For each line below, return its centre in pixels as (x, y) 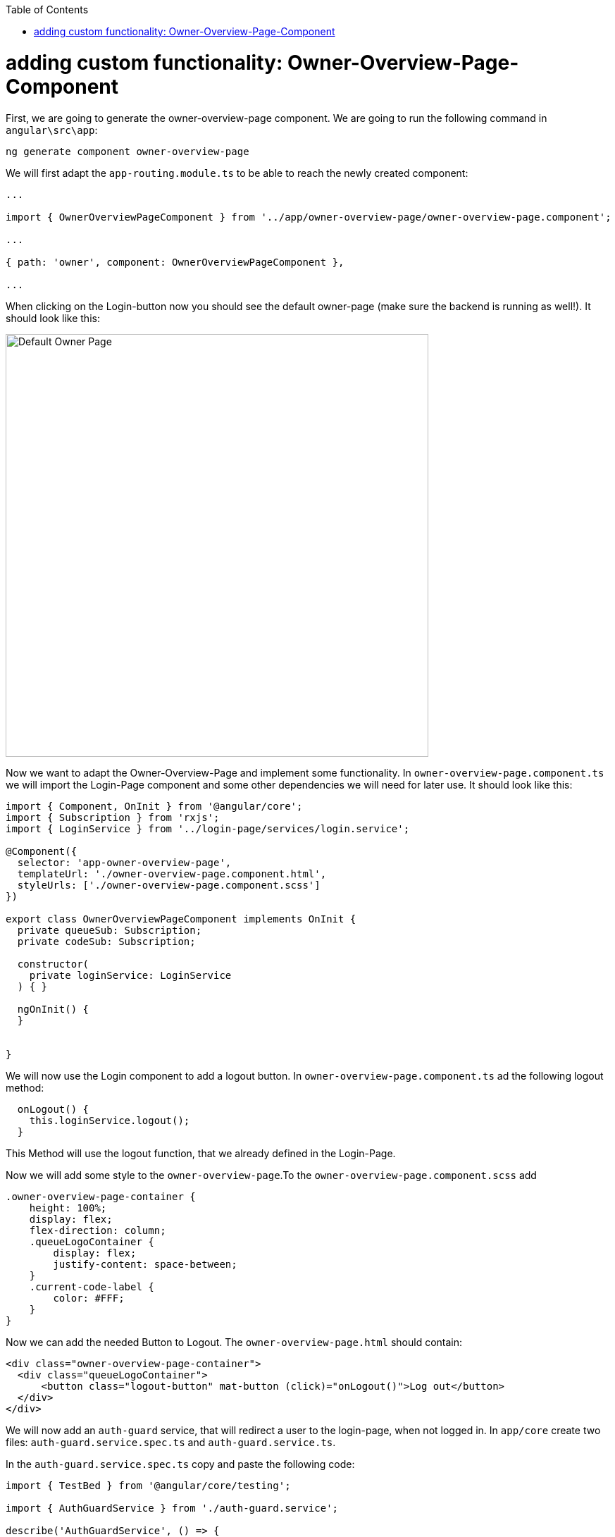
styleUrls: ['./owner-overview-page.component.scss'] (169, 885)
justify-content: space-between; (145, 1264)
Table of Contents (47, 10)
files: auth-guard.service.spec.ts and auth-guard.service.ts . (171, 1442)
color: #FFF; (89, 1298)
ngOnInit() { (53, 1009)
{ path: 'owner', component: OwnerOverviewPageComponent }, (175, 262)
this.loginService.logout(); (110, 1120)
